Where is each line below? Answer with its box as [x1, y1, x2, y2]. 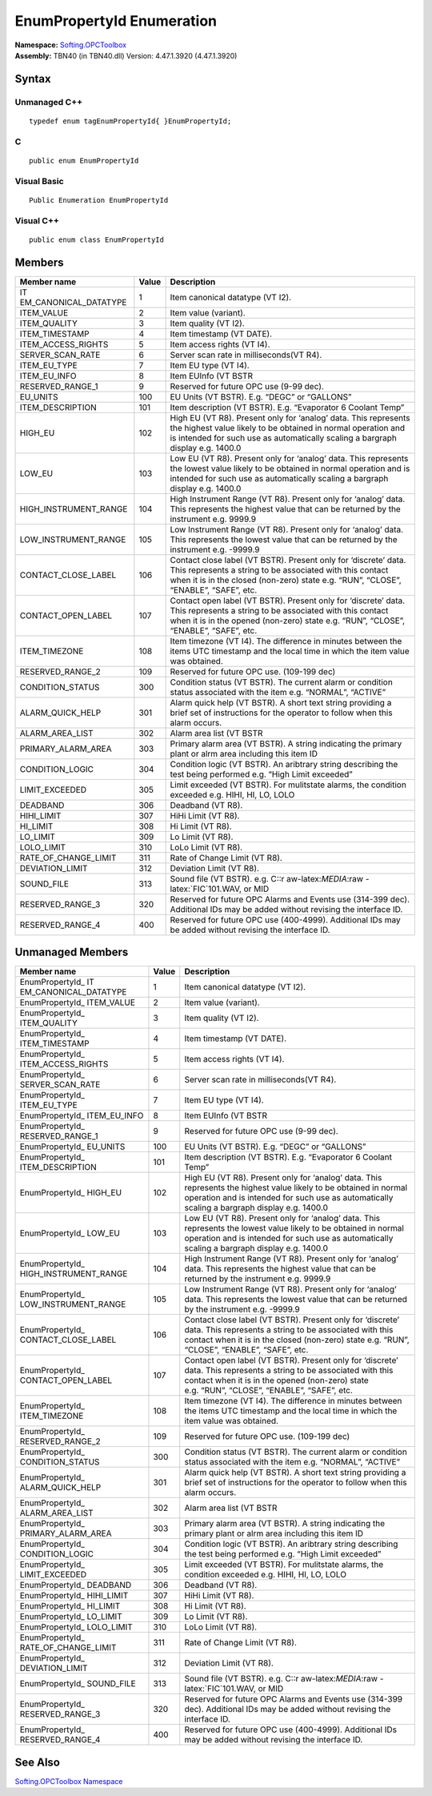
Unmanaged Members [14, 946, 129, 959]
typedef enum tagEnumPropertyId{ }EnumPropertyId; [29, 116, 232, 126]
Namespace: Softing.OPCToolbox [14, 40, 127, 50]
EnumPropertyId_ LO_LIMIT [19, 1611, 123, 1622]
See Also [14, 1755, 60, 1769]
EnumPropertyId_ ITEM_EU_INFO [19, 1110, 144, 1121]
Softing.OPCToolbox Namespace [14, 1776, 123, 1786]
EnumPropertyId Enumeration [14, 12, 218, 30]
